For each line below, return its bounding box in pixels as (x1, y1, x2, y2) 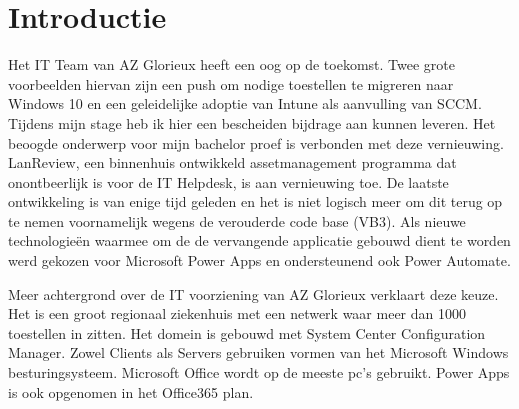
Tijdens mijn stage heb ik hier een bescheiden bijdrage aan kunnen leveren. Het (8, 112, 496, 133)
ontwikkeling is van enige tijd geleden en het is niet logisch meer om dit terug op (8, 191, 503, 212)
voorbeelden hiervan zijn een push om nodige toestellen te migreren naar (8, 73, 454, 94)
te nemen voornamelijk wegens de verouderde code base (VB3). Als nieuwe (8, 210, 466, 231)
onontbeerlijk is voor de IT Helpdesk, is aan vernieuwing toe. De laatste (8, 171, 449, 192)
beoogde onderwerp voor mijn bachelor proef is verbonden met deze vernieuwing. (8, 132, 504, 153)
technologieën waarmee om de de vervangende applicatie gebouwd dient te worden (8, 230, 511, 251)
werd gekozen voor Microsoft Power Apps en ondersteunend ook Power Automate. (8, 250, 511, 271)
